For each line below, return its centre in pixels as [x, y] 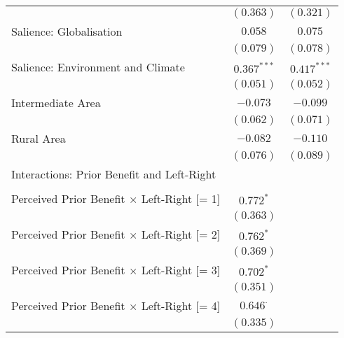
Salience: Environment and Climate [98, 67]
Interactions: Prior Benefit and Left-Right [114, 174]
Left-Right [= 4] [181, 305]
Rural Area [39, 138]
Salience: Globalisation [67, 31]
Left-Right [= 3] [181, 270]
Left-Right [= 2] [181, 234]
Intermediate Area [56, 103]
